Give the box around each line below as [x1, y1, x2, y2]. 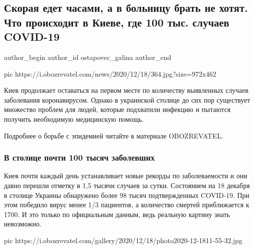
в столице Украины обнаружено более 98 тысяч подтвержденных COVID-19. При [4, 190, 250, 200]
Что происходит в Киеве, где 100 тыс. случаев [4, 14, 229, 29]
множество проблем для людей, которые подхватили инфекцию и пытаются [4, 104, 231, 114]
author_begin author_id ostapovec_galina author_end [4, 52, 171, 62]
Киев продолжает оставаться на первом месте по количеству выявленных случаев [4, 85, 249, 95]
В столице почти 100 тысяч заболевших [4, 151, 155, 164]
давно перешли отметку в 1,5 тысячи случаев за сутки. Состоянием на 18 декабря [4, 180, 250, 190]
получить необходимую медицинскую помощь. [4, 113, 144, 124]
